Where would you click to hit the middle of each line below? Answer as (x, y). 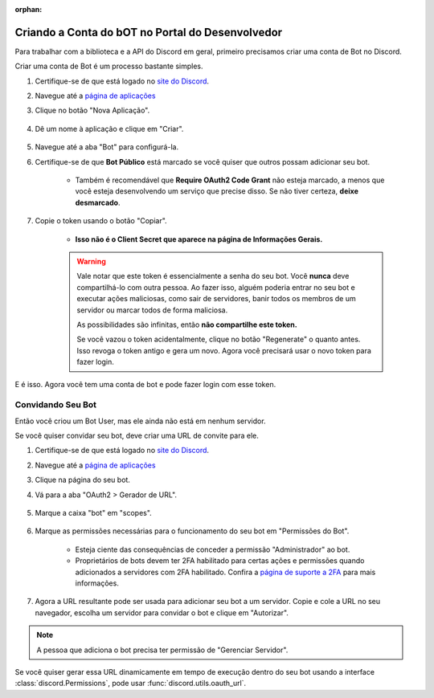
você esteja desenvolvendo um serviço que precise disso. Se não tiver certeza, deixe (217, 191)
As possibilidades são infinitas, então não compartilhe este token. (187, 325)
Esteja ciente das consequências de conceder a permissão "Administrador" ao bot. (213, 549)
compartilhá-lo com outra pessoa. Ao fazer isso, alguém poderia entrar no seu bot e (216, 287)
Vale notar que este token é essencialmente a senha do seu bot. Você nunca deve (213, 276)
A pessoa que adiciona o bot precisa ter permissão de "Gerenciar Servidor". (162, 650)
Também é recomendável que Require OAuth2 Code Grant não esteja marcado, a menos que (230, 180)
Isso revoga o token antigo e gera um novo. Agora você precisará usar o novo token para (224, 350)
